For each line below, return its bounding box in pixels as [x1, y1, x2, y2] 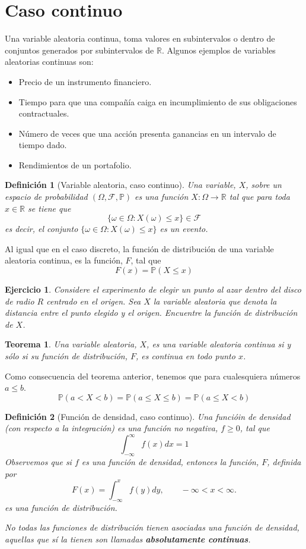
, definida [267, 456, 301, 468]
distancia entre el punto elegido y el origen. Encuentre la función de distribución [5, 306, 298, 319]
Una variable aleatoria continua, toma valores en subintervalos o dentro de [5, 32, 275, 45]
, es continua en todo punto [136, 350, 235, 362]
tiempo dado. [18, 139, 67, 151]
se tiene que [28, 202, 71, 214]
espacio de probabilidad [5, 190, 88, 203]
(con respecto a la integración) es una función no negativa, [5, 422, 218, 434]
